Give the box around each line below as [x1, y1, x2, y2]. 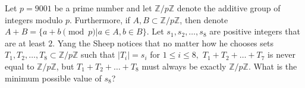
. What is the [248, 59, 297, 72]
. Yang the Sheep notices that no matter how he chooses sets [52, 36, 273, 49]
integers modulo [5, 13, 63, 26]
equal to [5, 59, 34, 72]
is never [268, 48, 295, 61]
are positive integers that [209, 25, 300, 37]
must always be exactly [142, 59, 227, 72]
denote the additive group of [177, 2, 281, 14]
